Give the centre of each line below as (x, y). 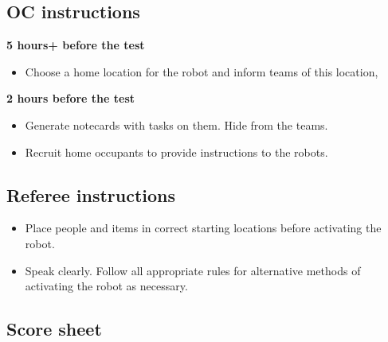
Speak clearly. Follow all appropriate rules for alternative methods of (193, 270)
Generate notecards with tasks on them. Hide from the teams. (176, 124)
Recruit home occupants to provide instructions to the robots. (176, 152)
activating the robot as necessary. (106, 286)
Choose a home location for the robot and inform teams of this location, (202, 71)
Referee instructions (91, 194)
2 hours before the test (71, 98)
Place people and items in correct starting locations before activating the (203, 228)
